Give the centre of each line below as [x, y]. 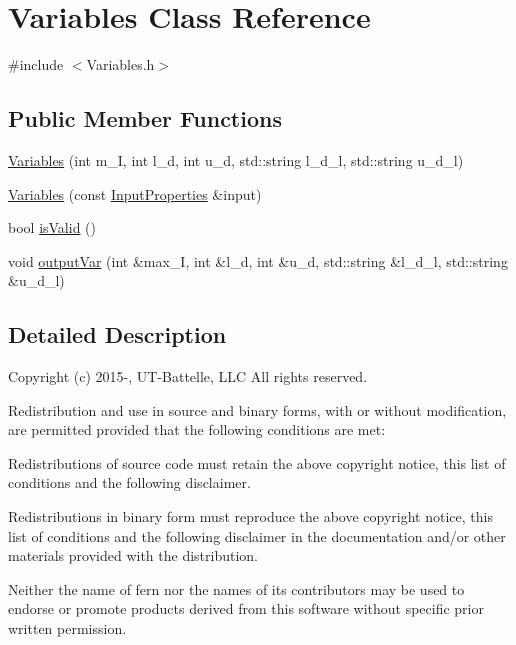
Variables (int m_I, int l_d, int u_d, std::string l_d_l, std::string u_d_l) [236, 159]
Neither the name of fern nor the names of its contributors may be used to [236, 588]
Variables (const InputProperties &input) [135, 193]
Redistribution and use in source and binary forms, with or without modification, [257, 409]
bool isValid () [52, 227]
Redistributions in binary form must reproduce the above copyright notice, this [250, 516]
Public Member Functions [145, 118]
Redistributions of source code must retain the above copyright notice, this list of [257, 462]
